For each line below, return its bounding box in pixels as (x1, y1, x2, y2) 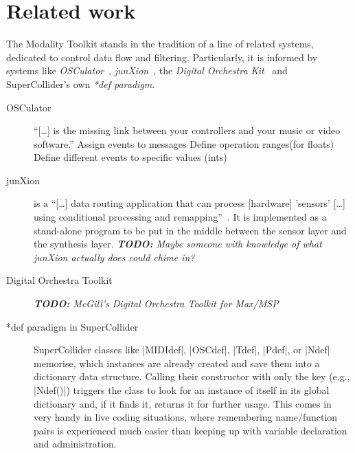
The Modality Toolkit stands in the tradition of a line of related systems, (6, 36, 314, 51)
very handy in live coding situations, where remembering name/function (34, 410, 338, 424)
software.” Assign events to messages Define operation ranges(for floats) (34, 136, 334, 151)
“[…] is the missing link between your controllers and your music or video (34, 123, 341, 137)
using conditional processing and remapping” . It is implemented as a (34, 210, 327, 224)
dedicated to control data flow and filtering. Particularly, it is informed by (6, 49, 318, 64)
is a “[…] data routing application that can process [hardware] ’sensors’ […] (34, 196, 345, 210)
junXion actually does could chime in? (34, 250, 195, 264)
